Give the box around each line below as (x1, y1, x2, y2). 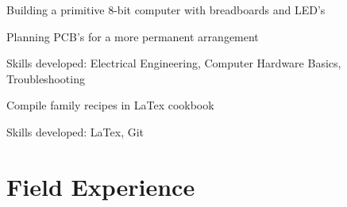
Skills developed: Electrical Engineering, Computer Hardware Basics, (6, 55, 341, 71)
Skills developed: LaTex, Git (6, 123, 145, 140)
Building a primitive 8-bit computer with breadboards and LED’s (6, 2, 326, 17)
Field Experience (6, 170, 195, 202)
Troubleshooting (6, 70, 85, 86)
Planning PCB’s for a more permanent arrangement (6, 28, 259, 44)
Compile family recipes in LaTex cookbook (6, 97, 214, 113)
